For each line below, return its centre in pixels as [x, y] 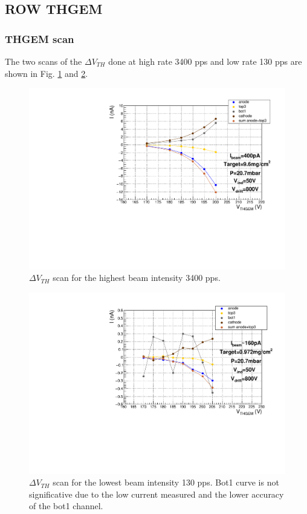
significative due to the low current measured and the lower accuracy [157, 494]
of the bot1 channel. [66, 506]
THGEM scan [40, 38]
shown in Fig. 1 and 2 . [47, 73]
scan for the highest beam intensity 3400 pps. [137, 278]
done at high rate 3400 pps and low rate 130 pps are [205, 61]
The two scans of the [44, 61]
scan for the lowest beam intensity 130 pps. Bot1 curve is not [166, 482]
